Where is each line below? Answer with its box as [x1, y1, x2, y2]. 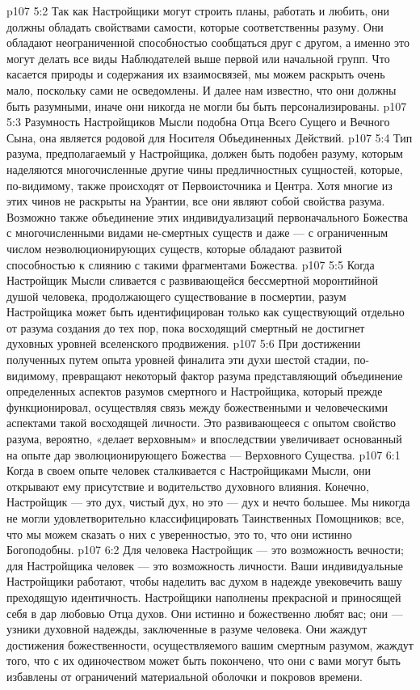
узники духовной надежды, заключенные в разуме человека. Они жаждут [6, 620, 367, 637]
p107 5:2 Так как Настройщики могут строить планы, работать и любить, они [6, 2, 390, 19]
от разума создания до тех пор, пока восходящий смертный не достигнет [6, 319, 365, 336]
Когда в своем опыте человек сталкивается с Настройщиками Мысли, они [6, 462, 371, 479]
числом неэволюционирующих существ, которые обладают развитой [6, 239, 342, 256]
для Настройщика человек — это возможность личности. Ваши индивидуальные [6, 557, 403, 574]
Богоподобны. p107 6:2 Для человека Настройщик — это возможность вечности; [6, 541, 404, 558]
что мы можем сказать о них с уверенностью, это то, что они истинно [6, 525, 352, 542]
